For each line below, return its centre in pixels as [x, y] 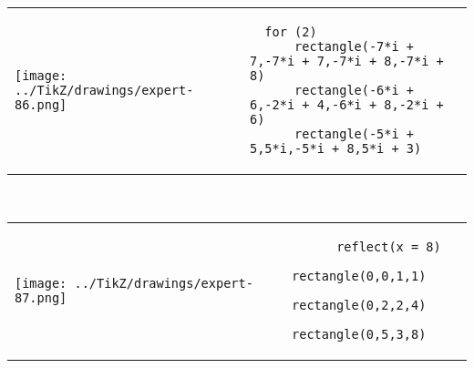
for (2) [291, 32]
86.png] [41, 105]
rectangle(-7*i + [355, 46]
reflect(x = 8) [389, 246]
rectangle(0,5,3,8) [359, 334]
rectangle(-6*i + [355, 90]
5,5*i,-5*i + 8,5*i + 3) [335, 148]
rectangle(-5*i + [355, 134]
